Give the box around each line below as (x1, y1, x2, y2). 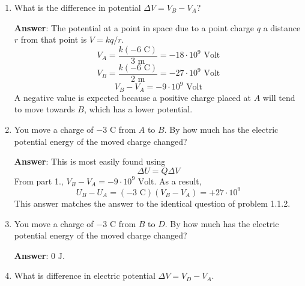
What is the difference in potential (14, 1, 141, 13)
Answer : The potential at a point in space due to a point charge (14, 21, 255, 34)
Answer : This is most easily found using (14, 155, 166, 168)
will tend (262, 91, 295, 103)
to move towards (14, 103, 75, 115)
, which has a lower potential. (83, 103, 193, 115)
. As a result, (154, 174, 202, 187)
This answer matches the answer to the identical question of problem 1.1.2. (14, 196, 291, 209)
